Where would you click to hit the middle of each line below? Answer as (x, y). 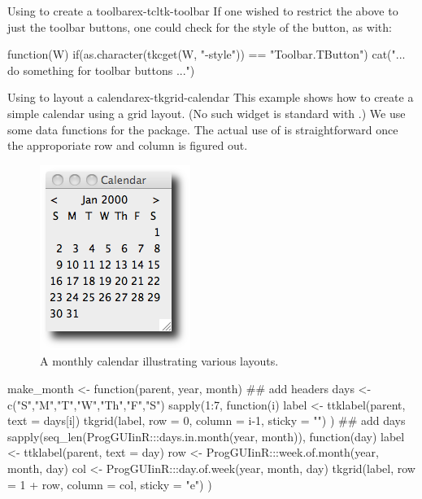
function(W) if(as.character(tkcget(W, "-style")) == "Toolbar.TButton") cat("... (207, 54)
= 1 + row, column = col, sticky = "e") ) (110, 484)
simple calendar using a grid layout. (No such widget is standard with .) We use (207, 113)
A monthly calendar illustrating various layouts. (159, 361)
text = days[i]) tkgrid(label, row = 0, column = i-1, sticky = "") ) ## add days (207, 420)
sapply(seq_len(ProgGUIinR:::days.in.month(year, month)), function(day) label (206, 436)
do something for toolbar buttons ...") (101, 70)
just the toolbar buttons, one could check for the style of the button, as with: (200, 26)
